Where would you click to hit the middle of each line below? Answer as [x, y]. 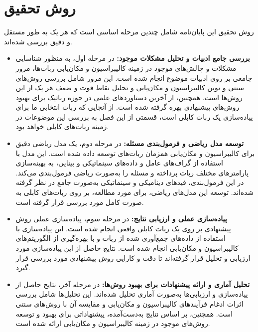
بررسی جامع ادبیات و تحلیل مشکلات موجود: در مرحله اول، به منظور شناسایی [133, 58]
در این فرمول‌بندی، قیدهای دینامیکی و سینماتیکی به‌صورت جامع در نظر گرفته [130, 182]
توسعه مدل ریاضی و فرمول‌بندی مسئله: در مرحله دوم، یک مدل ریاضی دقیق [130, 143]
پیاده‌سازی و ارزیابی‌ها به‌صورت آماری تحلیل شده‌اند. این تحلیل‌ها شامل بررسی [132, 294]
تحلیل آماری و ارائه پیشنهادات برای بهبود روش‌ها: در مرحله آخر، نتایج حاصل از [133, 284]
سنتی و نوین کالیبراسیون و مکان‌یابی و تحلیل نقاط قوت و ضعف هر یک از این [130, 87]
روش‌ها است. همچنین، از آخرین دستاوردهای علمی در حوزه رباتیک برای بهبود [129, 97]
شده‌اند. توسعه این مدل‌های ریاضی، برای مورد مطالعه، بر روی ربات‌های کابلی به [135, 192]
